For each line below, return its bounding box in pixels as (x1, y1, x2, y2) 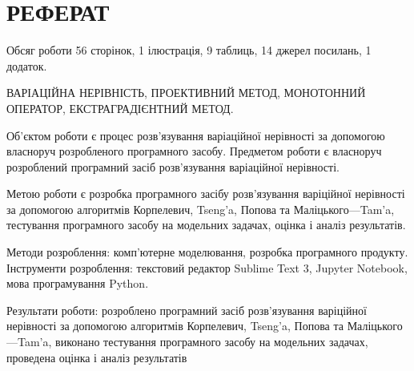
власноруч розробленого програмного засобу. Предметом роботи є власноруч (6, 143, 382, 159)
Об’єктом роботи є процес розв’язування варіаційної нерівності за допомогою (6, 127, 385, 143)
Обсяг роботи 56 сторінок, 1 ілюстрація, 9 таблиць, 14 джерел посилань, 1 (6, 42, 372, 58)
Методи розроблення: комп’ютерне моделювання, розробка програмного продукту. (6, 244, 408, 260)
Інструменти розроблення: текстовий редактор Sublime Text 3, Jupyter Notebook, (6, 259, 408, 276)
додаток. (6, 57, 47, 74)
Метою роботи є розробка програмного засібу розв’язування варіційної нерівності (6, 185, 405, 202)
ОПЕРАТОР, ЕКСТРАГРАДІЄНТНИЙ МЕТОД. (6, 99, 234, 116)
